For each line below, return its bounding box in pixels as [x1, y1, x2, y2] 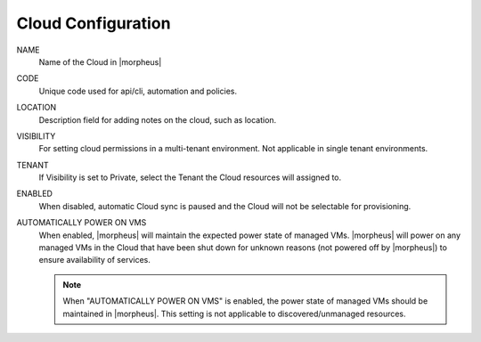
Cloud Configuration [16, 13, 171, 33]
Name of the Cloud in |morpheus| [38, 56, 162, 67]
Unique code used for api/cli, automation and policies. [38, 85, 238, 96]
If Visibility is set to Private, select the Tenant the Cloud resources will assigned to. [38, 172, 342, 183]
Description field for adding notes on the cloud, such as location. [38, 114, 277, 125]
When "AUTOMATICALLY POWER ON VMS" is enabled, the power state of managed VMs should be [62, 296, 428, 306]
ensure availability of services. [38, 255, 151, 265]
